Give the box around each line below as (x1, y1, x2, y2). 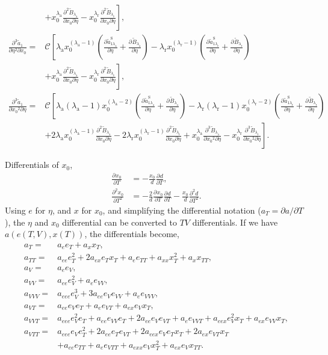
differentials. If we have (192, 215, 278, 228)
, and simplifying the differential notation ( (102, 204, 261, 216)
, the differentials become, (84, 227, 179, 240)
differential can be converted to (62, 215, 177, 228)
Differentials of (5, 158, 59, 171)
